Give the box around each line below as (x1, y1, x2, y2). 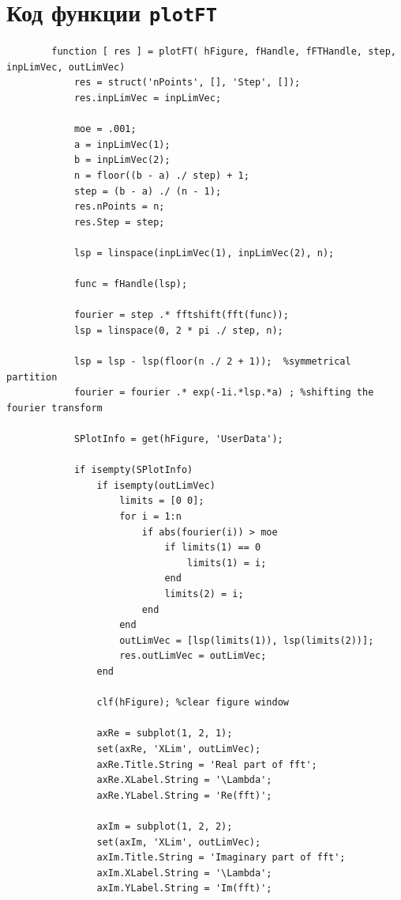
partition (6, 371, 58, 383)
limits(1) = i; (187, 557, 267, 569)
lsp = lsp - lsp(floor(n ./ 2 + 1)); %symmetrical (73, 356, 351, 368)
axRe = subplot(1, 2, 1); (96, 728, 233, 739)
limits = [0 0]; (119, 495, 204, 507)
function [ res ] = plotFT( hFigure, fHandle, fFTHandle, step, (51, 46, 396, 58)
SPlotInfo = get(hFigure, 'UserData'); (73, 433, 283, 445)
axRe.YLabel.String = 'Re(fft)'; (96, 789, 272, 801)
